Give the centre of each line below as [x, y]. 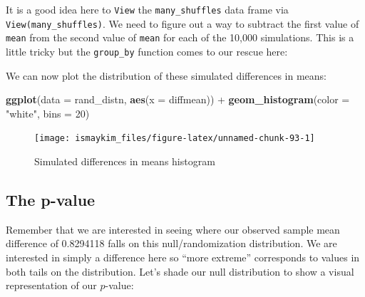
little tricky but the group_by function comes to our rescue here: [147, 51]
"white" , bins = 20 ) [48, 113]
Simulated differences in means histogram [125, 161]
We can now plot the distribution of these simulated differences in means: [166, 75]
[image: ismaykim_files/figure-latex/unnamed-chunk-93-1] [175, 139]
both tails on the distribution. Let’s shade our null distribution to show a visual [180, 271]
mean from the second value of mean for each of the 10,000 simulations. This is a [180, 37]
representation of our [51, 285]
